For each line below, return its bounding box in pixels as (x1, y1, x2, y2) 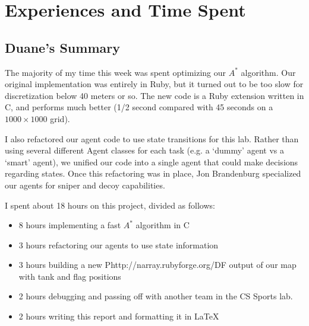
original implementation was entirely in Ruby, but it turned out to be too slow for (5, 78, 304, 90)
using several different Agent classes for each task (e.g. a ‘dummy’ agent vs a (5, 144, 284, 156)
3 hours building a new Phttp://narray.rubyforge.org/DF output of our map (18, 258, 297, 271)
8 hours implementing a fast (18, 219, 121, 231)
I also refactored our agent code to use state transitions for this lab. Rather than (5, 132, 299, 145)
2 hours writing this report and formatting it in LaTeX (18, 310, 219, 322)
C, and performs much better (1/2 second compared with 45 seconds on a (5, 101, 273, 113)
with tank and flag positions (18, 270, 121, 282)
